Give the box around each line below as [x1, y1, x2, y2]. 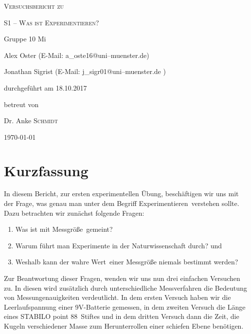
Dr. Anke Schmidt [4, 115, 58, 126]
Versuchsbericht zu [4, 1, 64, 11]
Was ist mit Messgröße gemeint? [15, 224, 113, 234]
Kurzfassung [4, 160, 89, 180]
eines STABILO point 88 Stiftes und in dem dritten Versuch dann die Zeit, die [4, 311, 239, 321]
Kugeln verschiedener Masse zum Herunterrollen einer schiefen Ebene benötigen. [4, 321, 244, 331]
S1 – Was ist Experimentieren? [4, 17, 99, 27]
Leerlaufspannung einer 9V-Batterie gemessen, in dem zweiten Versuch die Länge [4, 301, 246, 312]
